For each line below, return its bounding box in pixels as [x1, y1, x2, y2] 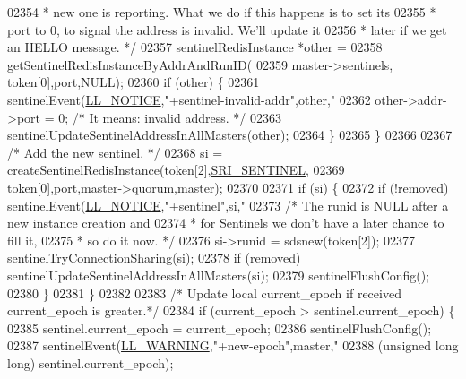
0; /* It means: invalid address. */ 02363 [58, 108, 281, 126]
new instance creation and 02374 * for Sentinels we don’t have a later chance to [7, 213, 444, 232]
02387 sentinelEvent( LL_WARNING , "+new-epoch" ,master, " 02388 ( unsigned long [7, 336, 459, 355]
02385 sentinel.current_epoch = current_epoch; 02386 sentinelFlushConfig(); [7, 318, 432, 337]
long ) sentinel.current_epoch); [7, 353, 174, 372]
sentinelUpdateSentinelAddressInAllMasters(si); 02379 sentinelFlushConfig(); [7, 265, 430, 284]
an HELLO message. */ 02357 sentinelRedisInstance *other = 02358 [7, 38, 383, 56]
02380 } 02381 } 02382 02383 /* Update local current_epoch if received [7, 283, 401, 302]
